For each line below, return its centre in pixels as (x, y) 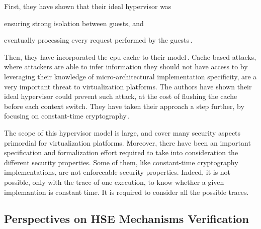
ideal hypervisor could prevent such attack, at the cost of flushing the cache (121, 96)
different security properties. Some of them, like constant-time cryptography (121, 162)
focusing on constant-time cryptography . (67, 116)
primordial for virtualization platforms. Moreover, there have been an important (127, 142)
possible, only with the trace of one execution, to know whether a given (114, 182)
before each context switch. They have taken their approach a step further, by (124, 106)
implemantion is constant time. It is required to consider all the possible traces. (126, 192)
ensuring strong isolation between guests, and (74, 23)
